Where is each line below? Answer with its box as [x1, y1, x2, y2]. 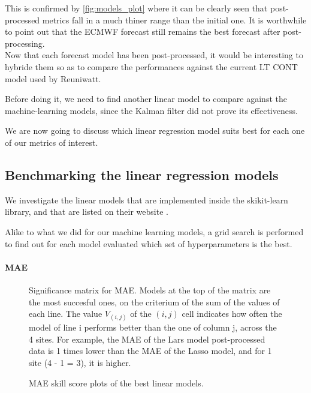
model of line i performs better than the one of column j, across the [29, 321, 277, 334]
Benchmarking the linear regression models [5, 165, 279, 184]
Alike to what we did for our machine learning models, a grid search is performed [5, 225, 304, 238]
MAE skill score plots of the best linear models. [29, 376, 204, 389]
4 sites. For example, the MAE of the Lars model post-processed [29, 332, 265, 345]
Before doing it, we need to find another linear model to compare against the [5, 92, 287, 105]
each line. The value [29, 307, 102, 320]
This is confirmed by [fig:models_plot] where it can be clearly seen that [5, 2, 268, 14]
